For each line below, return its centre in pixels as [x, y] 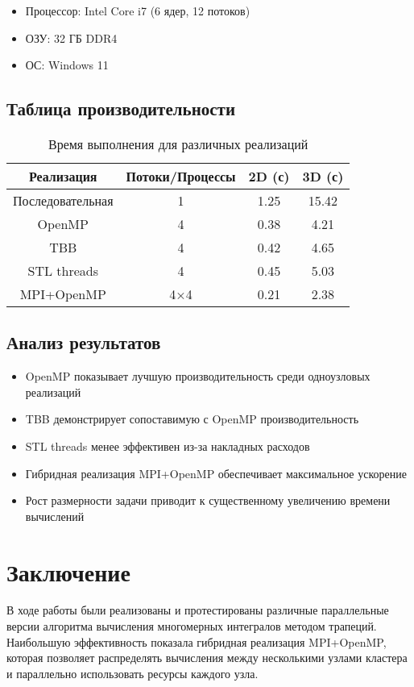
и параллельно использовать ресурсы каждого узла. [132, 673]
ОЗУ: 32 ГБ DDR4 [71, 37]
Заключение [68, 571]
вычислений [55, 516]
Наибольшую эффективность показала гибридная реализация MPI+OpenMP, [197, 641]
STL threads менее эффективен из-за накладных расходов [168, 446]
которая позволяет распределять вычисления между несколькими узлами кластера [207, 658]
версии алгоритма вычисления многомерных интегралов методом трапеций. [192, 626]
